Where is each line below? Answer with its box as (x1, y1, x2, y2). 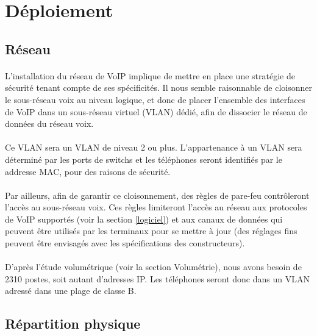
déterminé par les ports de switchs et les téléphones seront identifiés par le (5, 152, 282, 165)
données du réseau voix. (5, 117, 94, 130)
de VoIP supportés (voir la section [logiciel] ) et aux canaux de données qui (5, 212, 283, 225)
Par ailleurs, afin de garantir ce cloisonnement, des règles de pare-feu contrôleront (5, 188, 310, 201)
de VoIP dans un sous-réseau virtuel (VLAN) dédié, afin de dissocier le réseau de (5, 105, 307, 118)
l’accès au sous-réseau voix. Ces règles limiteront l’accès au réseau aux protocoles (5, 201, 307, 213)
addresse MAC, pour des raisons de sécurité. (5, 165, 171, 177)
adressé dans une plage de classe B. (5, 284, 137, 297)
